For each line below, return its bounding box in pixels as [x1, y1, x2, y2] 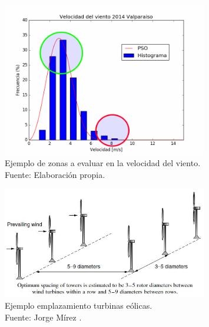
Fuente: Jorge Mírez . [5, 311, 82, 323]
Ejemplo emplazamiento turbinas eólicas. [5, 299, 152, 312]
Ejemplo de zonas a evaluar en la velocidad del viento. [5, 156, 201, 169]
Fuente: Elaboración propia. [5, 168, 105, 180]
